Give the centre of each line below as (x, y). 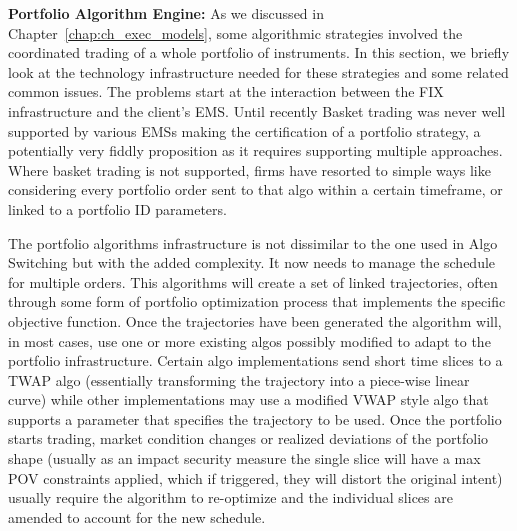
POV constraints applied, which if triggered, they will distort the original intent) (255, 477)
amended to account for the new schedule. (137, 516)
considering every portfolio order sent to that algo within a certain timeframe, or (255, 189)
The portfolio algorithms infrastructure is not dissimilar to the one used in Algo (253, 242)
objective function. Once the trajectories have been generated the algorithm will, (255, 320)
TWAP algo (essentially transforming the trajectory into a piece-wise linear (239, 379)
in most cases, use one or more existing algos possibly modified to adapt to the (249, 340)
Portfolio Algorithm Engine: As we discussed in (166, 13)
